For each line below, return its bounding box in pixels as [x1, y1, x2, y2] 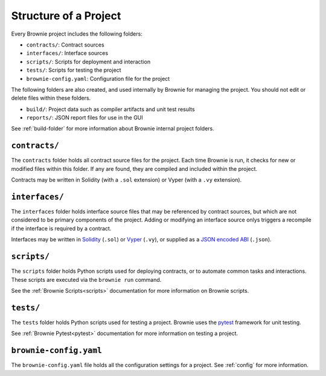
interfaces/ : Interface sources [26, 49, 109, 57]
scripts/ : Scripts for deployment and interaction [26, 58, 151, 65]
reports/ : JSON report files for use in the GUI [26, 114, 143, 121]
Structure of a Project [11, 9, 121, 22]
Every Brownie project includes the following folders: [11, 30, 143, 37]
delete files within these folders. [11, 94, 91, 102]
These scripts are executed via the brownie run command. [11, 276, 162, 283]
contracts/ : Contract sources [26, 41, 105, 48]
